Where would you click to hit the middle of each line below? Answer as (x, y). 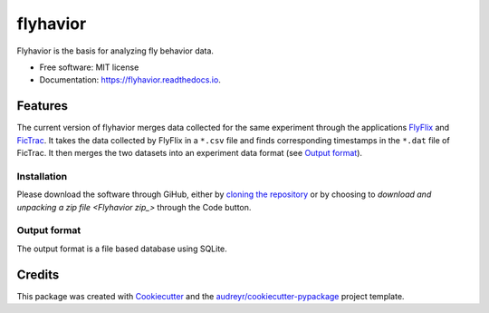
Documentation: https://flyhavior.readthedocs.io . (130, 80)
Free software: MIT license (89, 67)
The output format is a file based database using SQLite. (122, 249)
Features (42, 106)
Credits (38, 274)
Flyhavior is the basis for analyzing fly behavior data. (115, 51)
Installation (42, 176)
